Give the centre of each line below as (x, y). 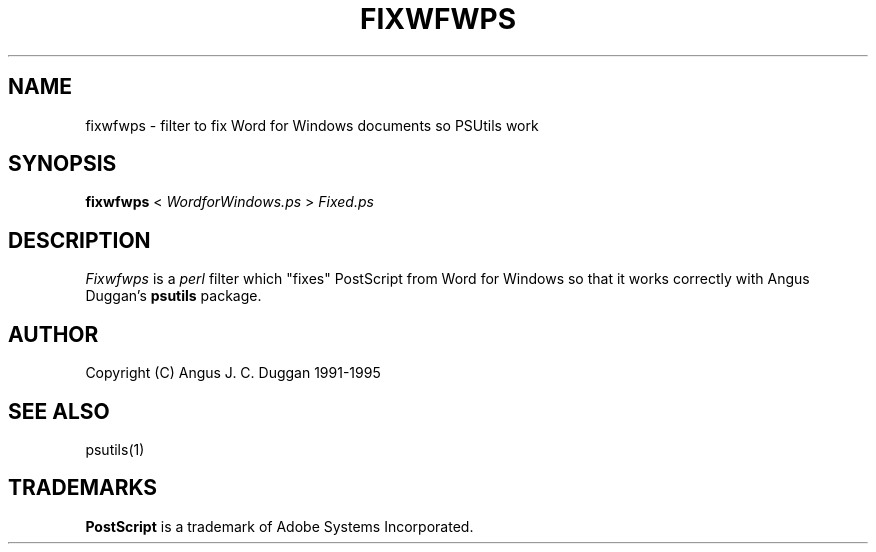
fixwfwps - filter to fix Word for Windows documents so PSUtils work (312, 125)
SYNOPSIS (62, 164)
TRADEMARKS (83, 488)
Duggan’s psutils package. (173, 296)
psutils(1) (115, 449)
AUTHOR (53, 334)
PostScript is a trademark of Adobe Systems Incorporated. (279, 526)
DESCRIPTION (79, 240)
